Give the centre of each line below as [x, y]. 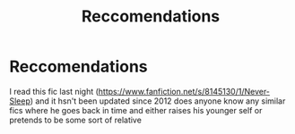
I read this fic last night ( [54, 91]
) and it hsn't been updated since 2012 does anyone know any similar [158, 101]
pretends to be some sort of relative [75, 120]
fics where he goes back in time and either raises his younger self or [136, 110]
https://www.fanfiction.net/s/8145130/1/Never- [184, 91]
